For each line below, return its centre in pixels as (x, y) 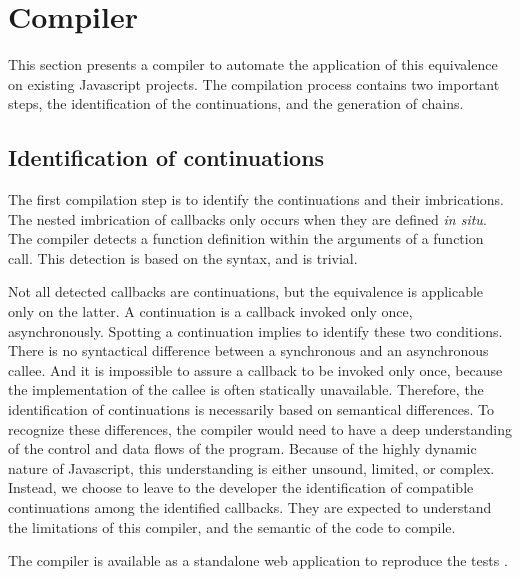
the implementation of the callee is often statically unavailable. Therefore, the (246, 389)
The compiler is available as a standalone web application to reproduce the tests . (258, 560)
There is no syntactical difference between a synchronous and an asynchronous (248, 350)
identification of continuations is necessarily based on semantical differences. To (251, 409)
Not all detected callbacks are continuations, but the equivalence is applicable (246, 291)
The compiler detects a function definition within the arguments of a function (246, 238)
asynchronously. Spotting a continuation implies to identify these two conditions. (255, 330)
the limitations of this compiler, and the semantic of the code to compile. (232, 526)
